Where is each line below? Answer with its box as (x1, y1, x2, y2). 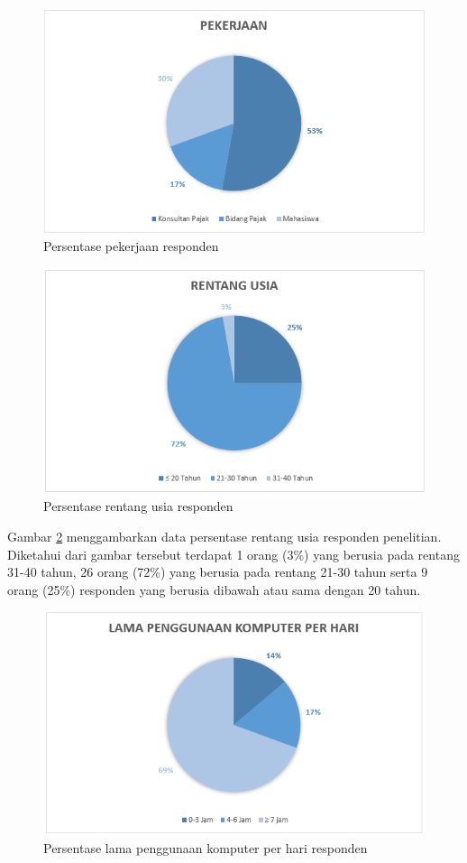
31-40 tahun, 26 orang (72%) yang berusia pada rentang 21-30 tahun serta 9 (7, 562, 428, 581)
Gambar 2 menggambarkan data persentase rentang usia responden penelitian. (7, 526, 442, 545)
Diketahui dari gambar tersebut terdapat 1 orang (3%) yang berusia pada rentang (7, 544, 460, 563)
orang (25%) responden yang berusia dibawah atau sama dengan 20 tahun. (7, 580, 421, 599)
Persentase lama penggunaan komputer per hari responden (43, 839, 368, 858)
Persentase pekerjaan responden (43, 237, 219, 255)
